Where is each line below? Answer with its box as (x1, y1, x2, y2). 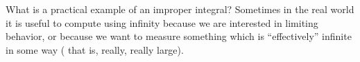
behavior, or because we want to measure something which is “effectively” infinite (6, 29, 352, 43)
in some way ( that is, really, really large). (6, 42, 184, 56)
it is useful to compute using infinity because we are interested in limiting (6, 15, 318, 30)
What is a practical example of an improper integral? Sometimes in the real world (6, 2, 354, 16)
